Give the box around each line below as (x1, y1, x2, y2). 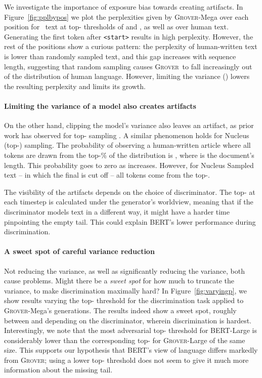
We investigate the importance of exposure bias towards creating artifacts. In (4, 2, 243, 12)
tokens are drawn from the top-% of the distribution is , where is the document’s (4, 149, 254, 160)
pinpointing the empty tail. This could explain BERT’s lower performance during (4, 216, 256, 227)
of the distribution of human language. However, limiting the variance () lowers (4, 71, 250, 81)
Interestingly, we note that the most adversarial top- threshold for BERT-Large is (4, 325, 257, 335)
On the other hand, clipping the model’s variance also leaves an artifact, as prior (4, 120, 254, 131)
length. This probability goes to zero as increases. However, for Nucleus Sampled (4, 159, 254, 170)
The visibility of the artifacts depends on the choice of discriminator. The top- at (4, 186, 255, 197)
